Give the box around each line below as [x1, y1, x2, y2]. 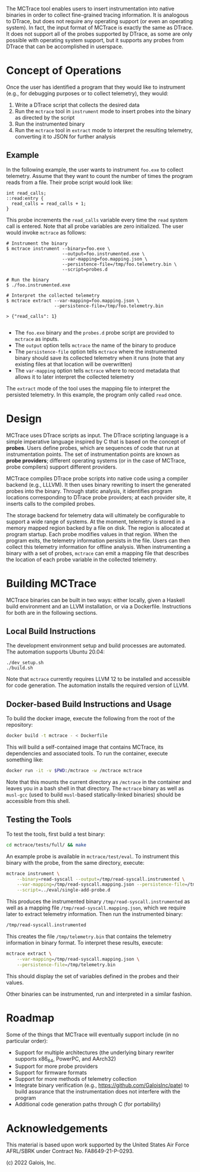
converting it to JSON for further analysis [14, 133, 116, 140]
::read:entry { [6, 195, 44, 201]
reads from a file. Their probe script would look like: [6, 179, 133, 186]
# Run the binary [6, 277, 49, 283]
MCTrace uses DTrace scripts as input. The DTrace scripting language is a [6, 432, 189, 439]
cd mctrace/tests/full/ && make [6, 842, 86, 848]
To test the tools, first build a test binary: [6, 830, 105, 837]
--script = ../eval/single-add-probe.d [17, 887, 111, 893]
